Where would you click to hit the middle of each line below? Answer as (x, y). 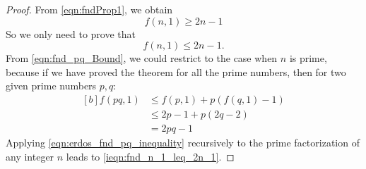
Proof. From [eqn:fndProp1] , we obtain (89, 9)
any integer (30, 156)
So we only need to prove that (71, 33)
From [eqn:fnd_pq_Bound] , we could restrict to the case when (142, 58)
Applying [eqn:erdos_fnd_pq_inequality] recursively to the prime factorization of (183, 143)
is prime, (308, 58)
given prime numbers (51, 86)
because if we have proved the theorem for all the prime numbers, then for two (176, 71)
